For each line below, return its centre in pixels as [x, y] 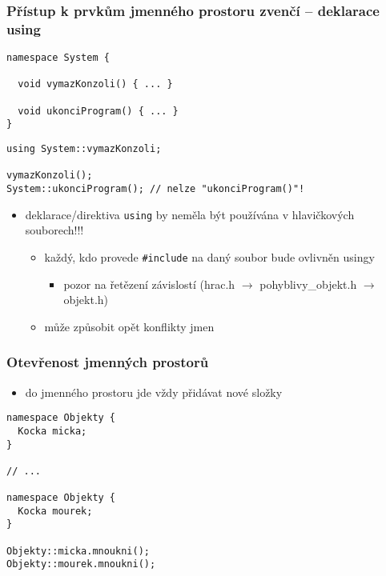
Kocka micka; [52, 431]
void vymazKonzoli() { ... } [95, 84]
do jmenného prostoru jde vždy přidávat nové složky [154, 392]
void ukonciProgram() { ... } [98, 111]
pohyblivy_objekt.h [308, 284]
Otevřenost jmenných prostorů [108, 362]
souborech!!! [54, 230]
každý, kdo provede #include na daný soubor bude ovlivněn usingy [209, 256]
